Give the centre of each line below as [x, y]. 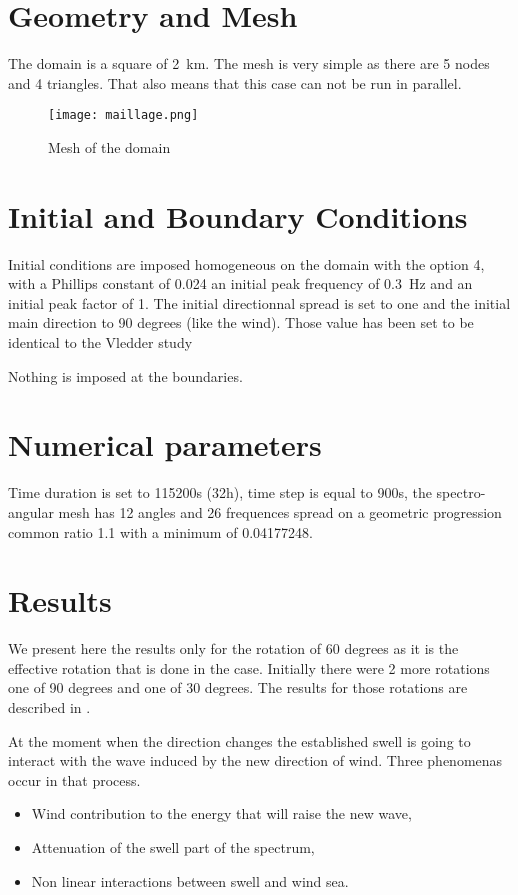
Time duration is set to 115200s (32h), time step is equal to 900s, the [220, 492]
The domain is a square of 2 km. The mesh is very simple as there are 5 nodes [249, 63]
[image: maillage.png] [123, 115]
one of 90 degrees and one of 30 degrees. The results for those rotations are [238, 687]
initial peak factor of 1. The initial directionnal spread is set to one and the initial [259, 302]
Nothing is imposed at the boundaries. [125, 375]
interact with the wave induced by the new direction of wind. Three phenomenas [255, 760]
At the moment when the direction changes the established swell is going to [239, 740]
